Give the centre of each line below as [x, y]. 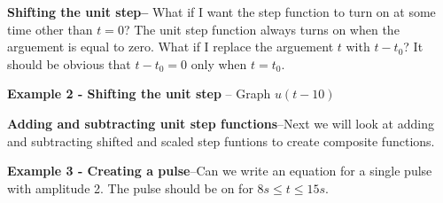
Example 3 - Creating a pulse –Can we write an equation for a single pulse [220, 171]
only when [219, 63]
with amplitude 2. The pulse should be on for [130, 187]
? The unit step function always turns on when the [261, 29]
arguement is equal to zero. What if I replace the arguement [171, 47]
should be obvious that [69, 63]
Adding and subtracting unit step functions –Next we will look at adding [221, 123]
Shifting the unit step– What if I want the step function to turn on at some [221, 12]
